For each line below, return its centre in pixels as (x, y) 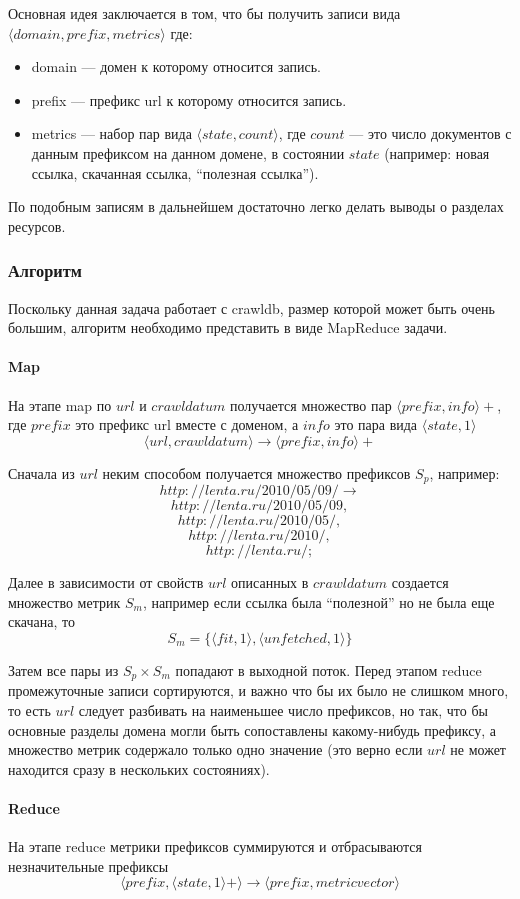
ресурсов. (37, 225)
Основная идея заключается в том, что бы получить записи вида (204, 13)
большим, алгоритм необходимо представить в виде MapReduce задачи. (228, 327)
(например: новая (437, 152)
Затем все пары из (63, 669)
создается (420, 582)
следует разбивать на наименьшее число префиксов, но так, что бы (283, 710)
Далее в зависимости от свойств (106, 582)
